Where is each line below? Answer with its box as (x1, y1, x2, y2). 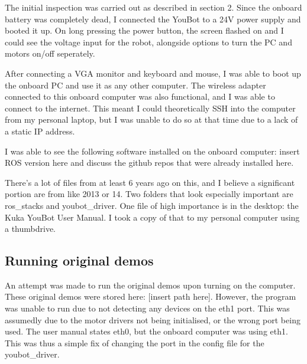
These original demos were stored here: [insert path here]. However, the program (5, 290, 296, 303)
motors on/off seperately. (5, 47, 95, 60)
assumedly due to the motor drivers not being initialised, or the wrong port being (5, 313, 300, 326)
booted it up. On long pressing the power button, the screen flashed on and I (5, 24, 284, 37)
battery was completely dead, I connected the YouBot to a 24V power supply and (5, 12, 301, 25)
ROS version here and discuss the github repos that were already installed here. (5, 156, 294, 169)
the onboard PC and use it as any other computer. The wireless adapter (5, 78, 266, 91)
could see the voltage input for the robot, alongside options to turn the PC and (5, 35, 292, 48)
